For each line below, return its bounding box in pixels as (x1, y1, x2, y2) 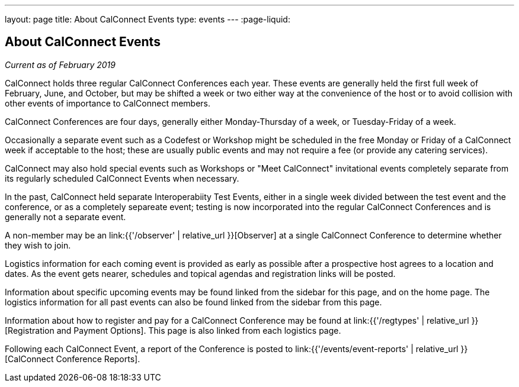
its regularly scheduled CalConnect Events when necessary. (5, 173, 239, 183)
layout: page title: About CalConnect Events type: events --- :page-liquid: (5, 14, 290, 24)
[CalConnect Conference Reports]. (5, 353, 140, 364)
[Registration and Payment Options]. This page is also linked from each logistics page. (5, 325, 341, 336)
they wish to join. (5, 240, 71, 250)
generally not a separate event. (5, 211, 126, 222)
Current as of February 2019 (5, 59, 116, 70)
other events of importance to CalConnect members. (5, 98, 211, 108)
